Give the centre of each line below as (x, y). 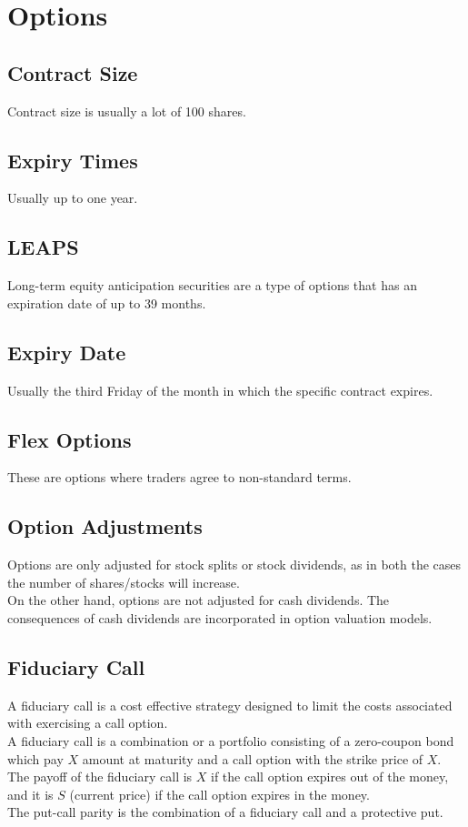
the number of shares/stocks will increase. (124, 582)
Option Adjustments (105, 526)
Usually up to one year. (73, 198)
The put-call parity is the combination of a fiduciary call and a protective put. (225, 812)
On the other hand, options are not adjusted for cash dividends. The (199, 600)
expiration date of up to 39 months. (107, 303)
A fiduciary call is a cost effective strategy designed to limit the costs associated (230, 705)
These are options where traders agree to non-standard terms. (179, 477)
